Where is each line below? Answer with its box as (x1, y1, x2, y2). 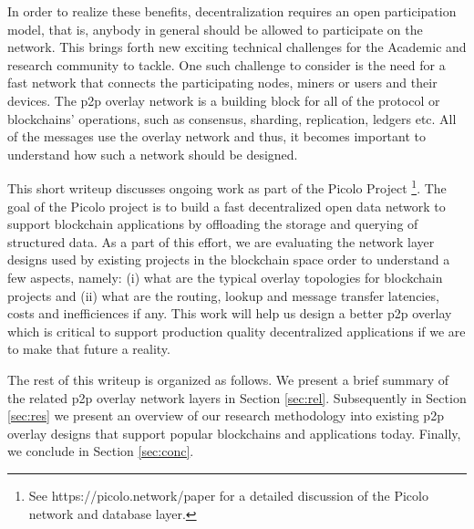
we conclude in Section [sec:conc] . (7, 441, 194, 461)
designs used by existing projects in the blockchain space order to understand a (7, 250, 450, 269)
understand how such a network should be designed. (7, 144, 298, 163)
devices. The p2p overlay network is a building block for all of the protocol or (7, 90, 440, 109)
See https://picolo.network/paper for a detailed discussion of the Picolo (28, 485, 428, 504)
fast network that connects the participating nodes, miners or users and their (7, 73, 438, 92)
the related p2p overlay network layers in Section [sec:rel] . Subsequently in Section (7, 388, 467, 407)
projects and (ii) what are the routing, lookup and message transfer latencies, (7, 285, 439, 305)
